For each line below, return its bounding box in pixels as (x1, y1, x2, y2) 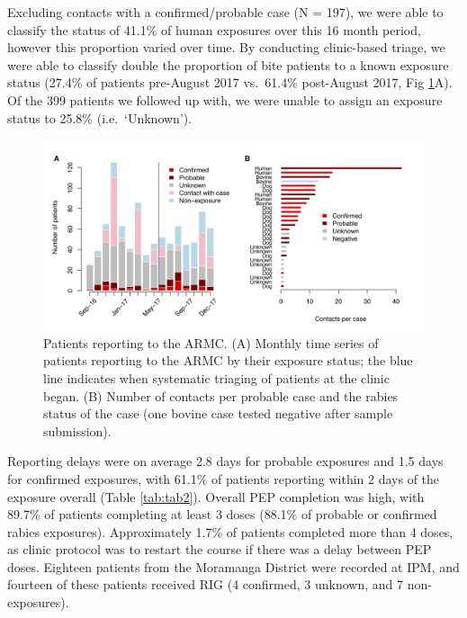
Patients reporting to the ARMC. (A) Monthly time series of (43, 333, 379, 352)
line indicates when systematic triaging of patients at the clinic (43, 368, 390, 387)
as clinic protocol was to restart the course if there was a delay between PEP (7, 540, 432, 559)
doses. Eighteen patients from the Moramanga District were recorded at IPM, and (7, 557, 460, 576)
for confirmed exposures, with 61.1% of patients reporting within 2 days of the (7, 469, 440, 488)
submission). (43, 421, 112, 440)
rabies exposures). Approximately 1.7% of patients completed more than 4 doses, (7, 522, 454, 541)
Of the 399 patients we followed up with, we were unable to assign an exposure (7, 90, 443, 109)
